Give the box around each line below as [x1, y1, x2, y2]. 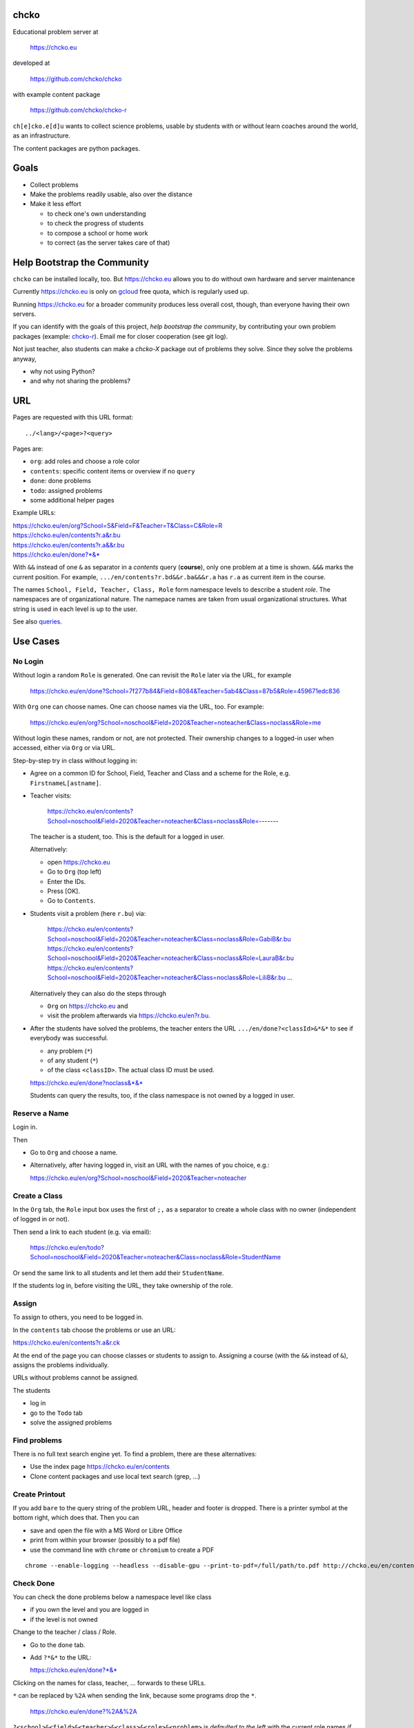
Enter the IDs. [47, 877, 86, 885]
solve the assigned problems [30, 1418, 112, 1427]
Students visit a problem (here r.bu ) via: [30, 909, 146, 917]
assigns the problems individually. [12, 1360, 110, 1369]
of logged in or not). [12, 1215, 70, 1223]
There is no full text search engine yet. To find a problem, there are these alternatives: [12, 1450, 257, 1458]
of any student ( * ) [47, 1056, 99, 1064]
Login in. [12, 1123, 38, 1131]
